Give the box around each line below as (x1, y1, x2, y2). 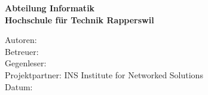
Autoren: (5, 33, 37, 46)
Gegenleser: (5, 57, 47, 69)
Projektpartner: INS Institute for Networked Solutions (5, 68, 203, 81)
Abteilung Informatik (5, 2, 95, 14)
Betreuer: (5, 45, 39, 57)
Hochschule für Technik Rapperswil (5, 13, 154, 26)
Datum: (5, 80, 33, 93)
